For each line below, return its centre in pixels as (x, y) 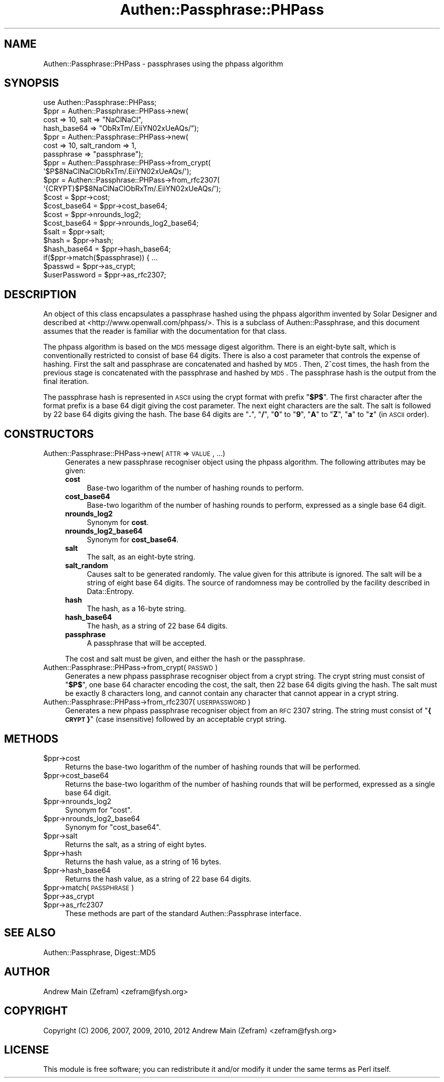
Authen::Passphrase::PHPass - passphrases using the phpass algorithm (163, 63)
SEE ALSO (30, 933)
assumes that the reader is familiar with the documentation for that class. (165, 331)
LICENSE (27, 1050)
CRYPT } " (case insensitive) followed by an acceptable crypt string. (176, 719)
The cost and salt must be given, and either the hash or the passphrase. (185, 659)
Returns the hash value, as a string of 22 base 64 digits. (158, 879)
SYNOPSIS (32, 83)
